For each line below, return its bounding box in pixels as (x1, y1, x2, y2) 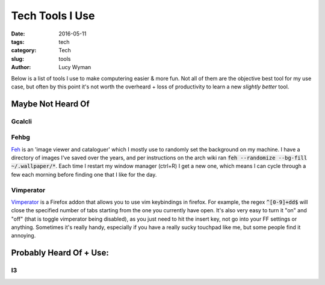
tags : (11, 38, 25, 45)
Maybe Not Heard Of (11, 99, 90, 109)
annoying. (11, 232, 36, 239)
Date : (11, 30, 25, 37)
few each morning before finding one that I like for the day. (11, 171, 157, 178)
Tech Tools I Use (11, 9, 95, 22)
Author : (11, 64, 31, 71)
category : (11, 47, 37, 54)
